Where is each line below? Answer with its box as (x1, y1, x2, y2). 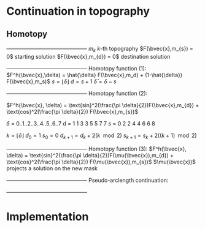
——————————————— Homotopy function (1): (6, 64, 147, 72)
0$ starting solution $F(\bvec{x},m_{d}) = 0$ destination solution (6, 53, 171, 60)
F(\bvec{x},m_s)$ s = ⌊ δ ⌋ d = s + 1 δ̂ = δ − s (6, 78, 117, 85)
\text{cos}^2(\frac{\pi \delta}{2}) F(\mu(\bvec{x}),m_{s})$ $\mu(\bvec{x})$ (6, 158, 196, 165)
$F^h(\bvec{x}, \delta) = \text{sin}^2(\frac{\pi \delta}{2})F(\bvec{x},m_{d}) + (6, 101, 199, 108)
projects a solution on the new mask (6, 164, 98, 172)
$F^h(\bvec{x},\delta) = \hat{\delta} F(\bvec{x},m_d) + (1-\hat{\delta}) (6, 71, 183, 78)
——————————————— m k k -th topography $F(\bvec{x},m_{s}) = (6, 45, 193, 53)
